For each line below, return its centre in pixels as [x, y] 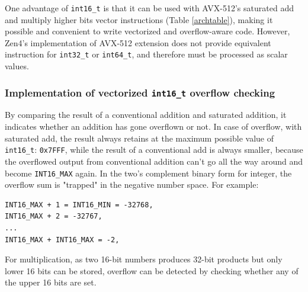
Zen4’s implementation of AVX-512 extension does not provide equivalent [138, 42]
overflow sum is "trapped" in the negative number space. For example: [132, 184]
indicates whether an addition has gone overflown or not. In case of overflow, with [153, 126]
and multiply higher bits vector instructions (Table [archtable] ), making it [139, 19]
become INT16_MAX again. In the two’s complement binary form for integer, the [148, 173]
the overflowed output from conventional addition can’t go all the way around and [154, 161]
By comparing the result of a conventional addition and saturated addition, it [146, 115]
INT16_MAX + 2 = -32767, [54, 216]
